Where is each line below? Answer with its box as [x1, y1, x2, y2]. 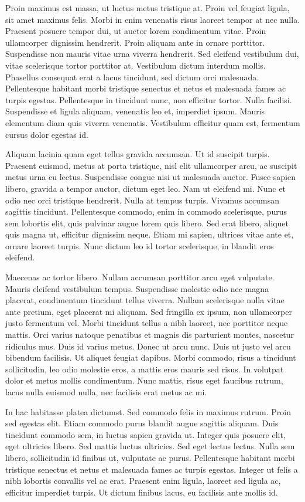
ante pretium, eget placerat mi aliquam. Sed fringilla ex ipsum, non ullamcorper [5, 305, 292, 317]
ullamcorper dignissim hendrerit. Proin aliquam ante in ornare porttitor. [5, 36, 265, 48]
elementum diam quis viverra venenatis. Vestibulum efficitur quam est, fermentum [5, 116, 300, 128]
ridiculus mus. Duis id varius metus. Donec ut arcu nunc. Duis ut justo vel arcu [5, 340, 291, 352]
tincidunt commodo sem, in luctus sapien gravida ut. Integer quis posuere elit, [5, 428, 286, 440]
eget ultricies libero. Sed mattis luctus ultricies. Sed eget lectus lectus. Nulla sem [5, 440, 295, 452]
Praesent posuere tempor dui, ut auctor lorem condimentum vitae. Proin [5, 25, 266, 37]
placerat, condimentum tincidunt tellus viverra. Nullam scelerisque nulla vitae [5, 294, 285, 306]
